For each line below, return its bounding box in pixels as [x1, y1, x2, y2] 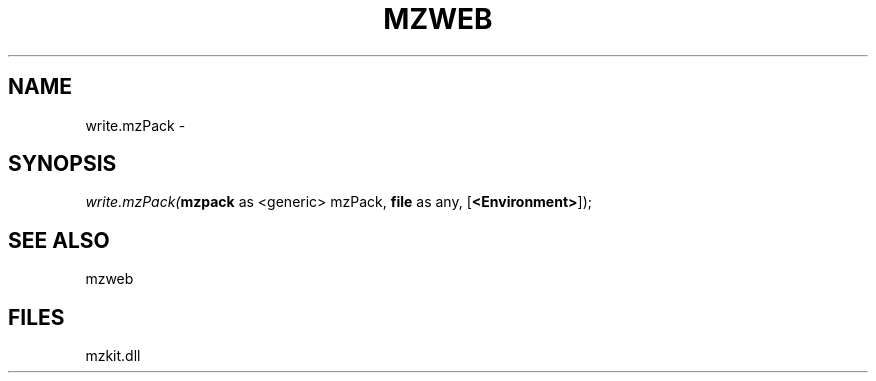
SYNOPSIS [8, 151, 117, 177]
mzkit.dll [85, 347, 141, 365]
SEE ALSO [8, 227, 110, 253]
